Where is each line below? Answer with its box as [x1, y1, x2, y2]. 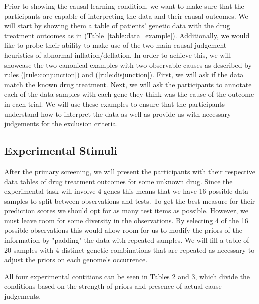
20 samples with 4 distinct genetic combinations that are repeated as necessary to [4, 244, 255, 255]
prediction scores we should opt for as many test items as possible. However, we [4, 205, 249, 216]
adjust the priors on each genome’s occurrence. [4, 254, 148, 265]
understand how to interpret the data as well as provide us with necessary [4, 108, 231, 119]
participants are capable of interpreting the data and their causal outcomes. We [4, 10, 248, 21]
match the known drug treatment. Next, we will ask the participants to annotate [4, 79, 252, 89]
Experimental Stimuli [4, 143, 118, 158]
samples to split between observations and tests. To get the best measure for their [4, 195, 255, 206]
